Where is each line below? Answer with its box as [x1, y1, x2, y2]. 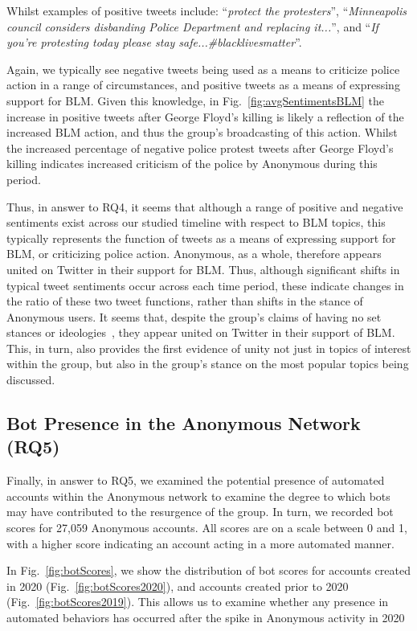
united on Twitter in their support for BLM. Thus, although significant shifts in [6, 260, 400, 277]
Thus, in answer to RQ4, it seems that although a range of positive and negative [6, 198, 403, 215]
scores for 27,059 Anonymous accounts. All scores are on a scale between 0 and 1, [6, 519, 407, 536]
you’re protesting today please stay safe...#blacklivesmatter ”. [6, 34, 302, 51]
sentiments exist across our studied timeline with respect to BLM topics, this [6, 214, 386, 231]
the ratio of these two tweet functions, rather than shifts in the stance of [6, 293, 363, 309]
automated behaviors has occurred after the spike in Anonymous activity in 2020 [6, 609, 405, 625]
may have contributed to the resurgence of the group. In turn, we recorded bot [6, 503, 394, 520]
